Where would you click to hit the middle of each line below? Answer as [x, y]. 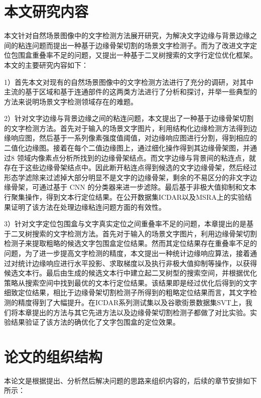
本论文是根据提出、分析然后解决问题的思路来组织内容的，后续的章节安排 [123, 380]
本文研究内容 [46, 11]
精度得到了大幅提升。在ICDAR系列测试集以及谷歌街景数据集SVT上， [132, 302]
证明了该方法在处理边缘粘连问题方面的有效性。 [88, 207]
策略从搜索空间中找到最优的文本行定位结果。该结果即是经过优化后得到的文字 [130, 282]
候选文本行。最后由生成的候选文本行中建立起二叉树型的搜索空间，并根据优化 [130, 273]
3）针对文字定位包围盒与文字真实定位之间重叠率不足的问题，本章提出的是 [125, 224]
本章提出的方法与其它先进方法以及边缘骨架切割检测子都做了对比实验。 [134, 312]
